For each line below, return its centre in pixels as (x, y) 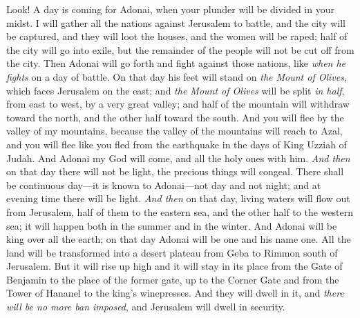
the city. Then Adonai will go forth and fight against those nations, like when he (176, 63)
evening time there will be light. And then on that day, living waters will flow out (178, 198)
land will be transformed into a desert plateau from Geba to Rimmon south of (172, 252)
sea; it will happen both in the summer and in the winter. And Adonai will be (172, 225)
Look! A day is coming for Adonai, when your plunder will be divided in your (170, 9)
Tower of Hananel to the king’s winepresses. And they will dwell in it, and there (175, 293)
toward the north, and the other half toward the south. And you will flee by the (175, 117)
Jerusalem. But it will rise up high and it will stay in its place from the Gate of (174, 266)
